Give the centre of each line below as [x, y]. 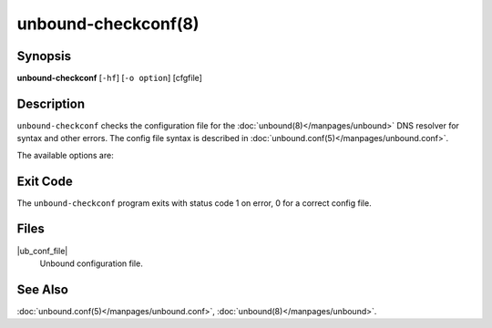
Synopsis [44, 56]
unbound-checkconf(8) [108, 24]
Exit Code [45, 181]
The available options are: [65, 155]
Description [51, 103]
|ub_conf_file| [42, 251]
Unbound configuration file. [91, 263]
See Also [42, 289]
